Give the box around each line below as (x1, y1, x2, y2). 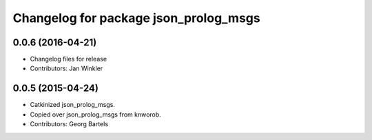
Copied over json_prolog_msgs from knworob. (30, 110, 161, 119)
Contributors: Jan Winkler (30, 64, 103, 72)
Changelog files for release (30, 55, 107, 63)
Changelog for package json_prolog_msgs (12, 10, 261, 26)
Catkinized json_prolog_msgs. (30, 101, 115, 109)
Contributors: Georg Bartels (30, 120, 109, 128)
